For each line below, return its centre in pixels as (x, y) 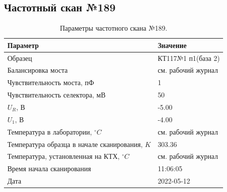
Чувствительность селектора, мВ (57, 95)
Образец (20, 58)
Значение (172, 45)
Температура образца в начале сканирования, (75, 144)
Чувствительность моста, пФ (51, 82)
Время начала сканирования (49, 168)
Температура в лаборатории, (50, 131)
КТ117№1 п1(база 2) (189, 58)
